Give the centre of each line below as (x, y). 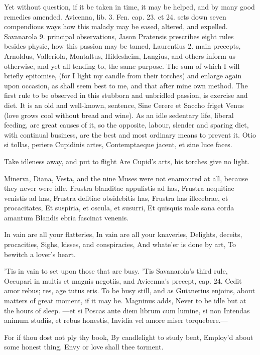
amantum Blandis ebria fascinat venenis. (67, 217)
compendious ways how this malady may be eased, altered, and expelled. (116, 26)
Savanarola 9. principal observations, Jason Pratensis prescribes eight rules (119, 36)
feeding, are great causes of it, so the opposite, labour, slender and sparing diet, (126, 125)
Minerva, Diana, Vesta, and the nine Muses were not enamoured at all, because (126, 178)
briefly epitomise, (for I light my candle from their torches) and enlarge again (123, 76)
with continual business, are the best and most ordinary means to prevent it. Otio (130, 134)
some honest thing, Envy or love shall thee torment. (84, 347)
